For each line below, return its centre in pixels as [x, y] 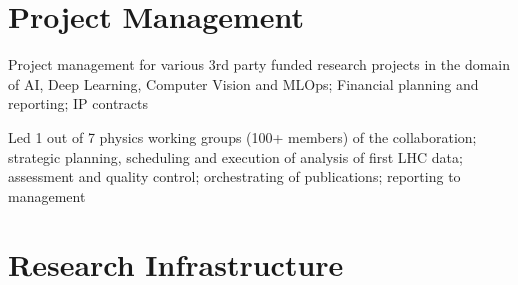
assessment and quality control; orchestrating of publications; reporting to [234, 176]
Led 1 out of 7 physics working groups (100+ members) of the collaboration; [242, 136]
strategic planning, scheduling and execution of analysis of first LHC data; [235, 156]
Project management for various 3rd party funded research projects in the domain [259, 64]
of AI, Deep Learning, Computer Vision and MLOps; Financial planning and [243, 83]
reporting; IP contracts [78, 103]
